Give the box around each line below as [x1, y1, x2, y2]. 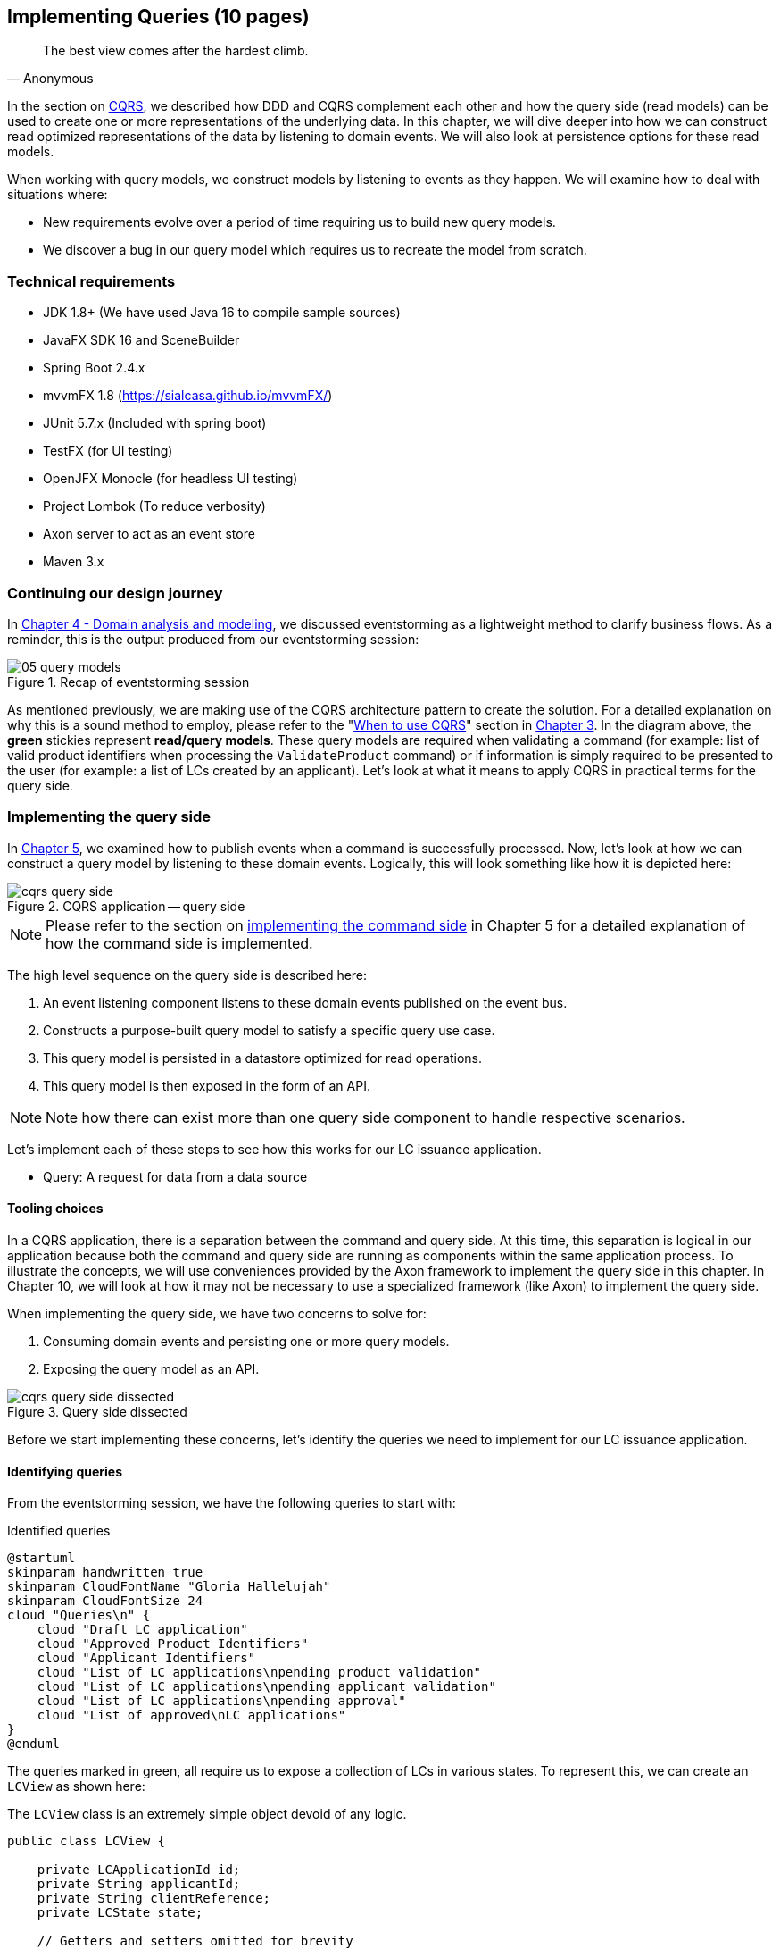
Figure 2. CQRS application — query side [7, 898, 245, 914]
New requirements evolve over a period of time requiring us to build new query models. [43, 214, 556, 230]
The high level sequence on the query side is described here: [7, 966, 368, 983]
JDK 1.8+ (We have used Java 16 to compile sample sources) [43, 305, 401, 321]
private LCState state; [37, 1905, 203, 1920]
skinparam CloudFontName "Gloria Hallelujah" [7, 1579, 331, 1594]
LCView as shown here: [7, 1778, 145, 1794]
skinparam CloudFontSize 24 [7, 1593, 203, 1609]
